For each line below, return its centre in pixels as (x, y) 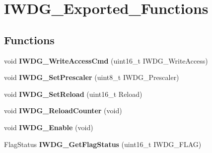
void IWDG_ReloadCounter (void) (63, 111)
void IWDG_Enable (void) (49, 127)
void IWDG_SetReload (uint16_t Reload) (73, 94)
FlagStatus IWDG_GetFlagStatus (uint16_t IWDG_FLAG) (103, 144)
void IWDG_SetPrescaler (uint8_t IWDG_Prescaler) (92, 77)
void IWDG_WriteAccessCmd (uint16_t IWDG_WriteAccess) (106, 60)
